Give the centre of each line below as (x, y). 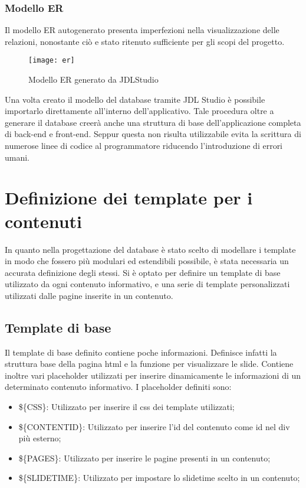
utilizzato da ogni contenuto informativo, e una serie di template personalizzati (147, 284)
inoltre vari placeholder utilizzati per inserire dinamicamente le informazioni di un (153, 375)
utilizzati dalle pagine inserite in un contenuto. (89, 295)
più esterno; (40, 438)
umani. (17, 157)
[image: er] (52, 61)
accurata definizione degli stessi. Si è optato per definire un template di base (143, 272)
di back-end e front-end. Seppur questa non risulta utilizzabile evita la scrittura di (153, 134)
